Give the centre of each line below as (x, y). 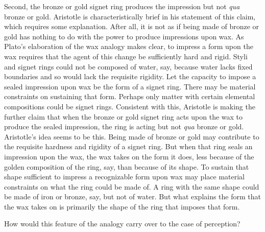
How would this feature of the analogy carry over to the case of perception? (122, 224)
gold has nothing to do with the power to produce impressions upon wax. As (124, 36)
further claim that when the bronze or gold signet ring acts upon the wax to (124, 116)
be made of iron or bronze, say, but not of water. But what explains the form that (133, 196)
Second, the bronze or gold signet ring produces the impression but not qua (122, 6)
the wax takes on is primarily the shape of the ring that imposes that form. (122, 206)
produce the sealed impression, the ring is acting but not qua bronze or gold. (124, 126)
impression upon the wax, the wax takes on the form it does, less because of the (129, 156)
